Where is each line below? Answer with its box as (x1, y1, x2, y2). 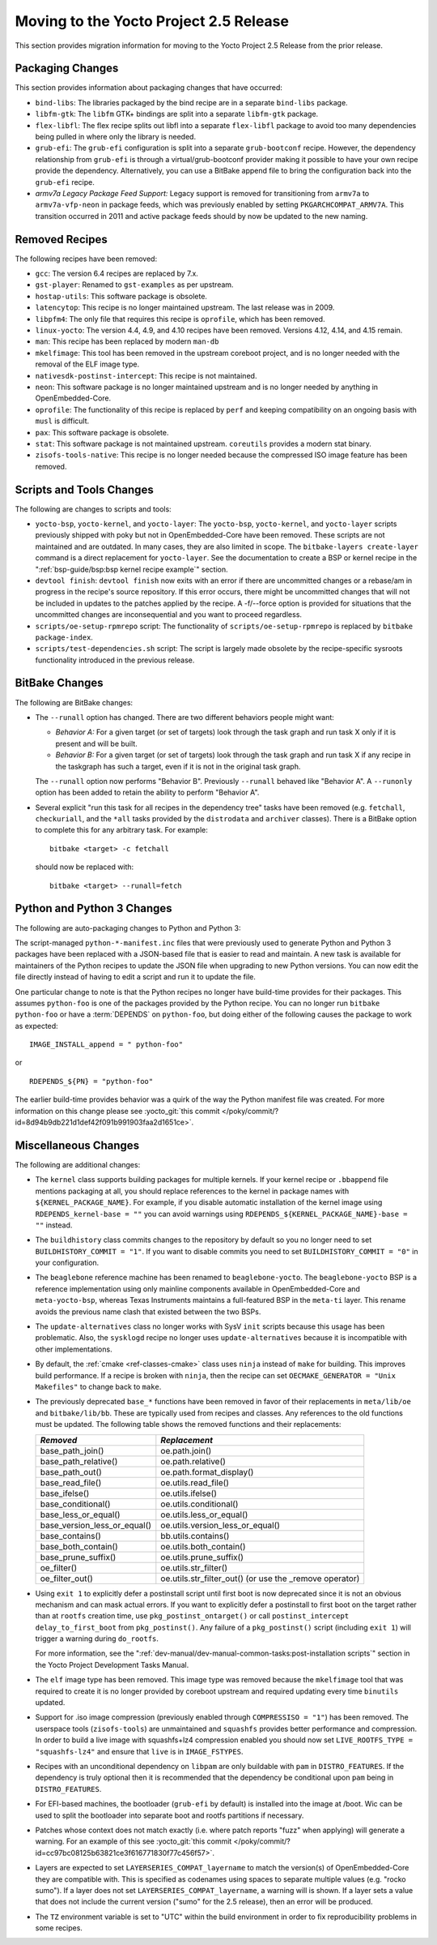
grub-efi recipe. (35, 177, 95, 186)
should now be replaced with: (35, 862, 134, 872)
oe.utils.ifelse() (160, 1488, 218, 1499)
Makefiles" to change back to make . (35, 1382, 162, 1391)
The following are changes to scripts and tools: (15, 503, 172, 514)
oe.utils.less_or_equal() (160, 1509, 248, 1520)
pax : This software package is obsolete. (35, 427, 169, 437)
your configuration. (35, 1257, 100, 1268)
